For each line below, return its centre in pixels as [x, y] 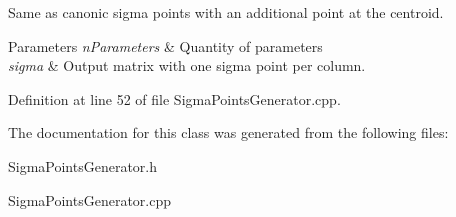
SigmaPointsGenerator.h [83, 165]
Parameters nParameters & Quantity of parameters [165, 45]
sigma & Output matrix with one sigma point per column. [187, 65]
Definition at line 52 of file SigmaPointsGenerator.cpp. [174, 98]
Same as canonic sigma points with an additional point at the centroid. [226, 12]
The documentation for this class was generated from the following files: [228, 132]
